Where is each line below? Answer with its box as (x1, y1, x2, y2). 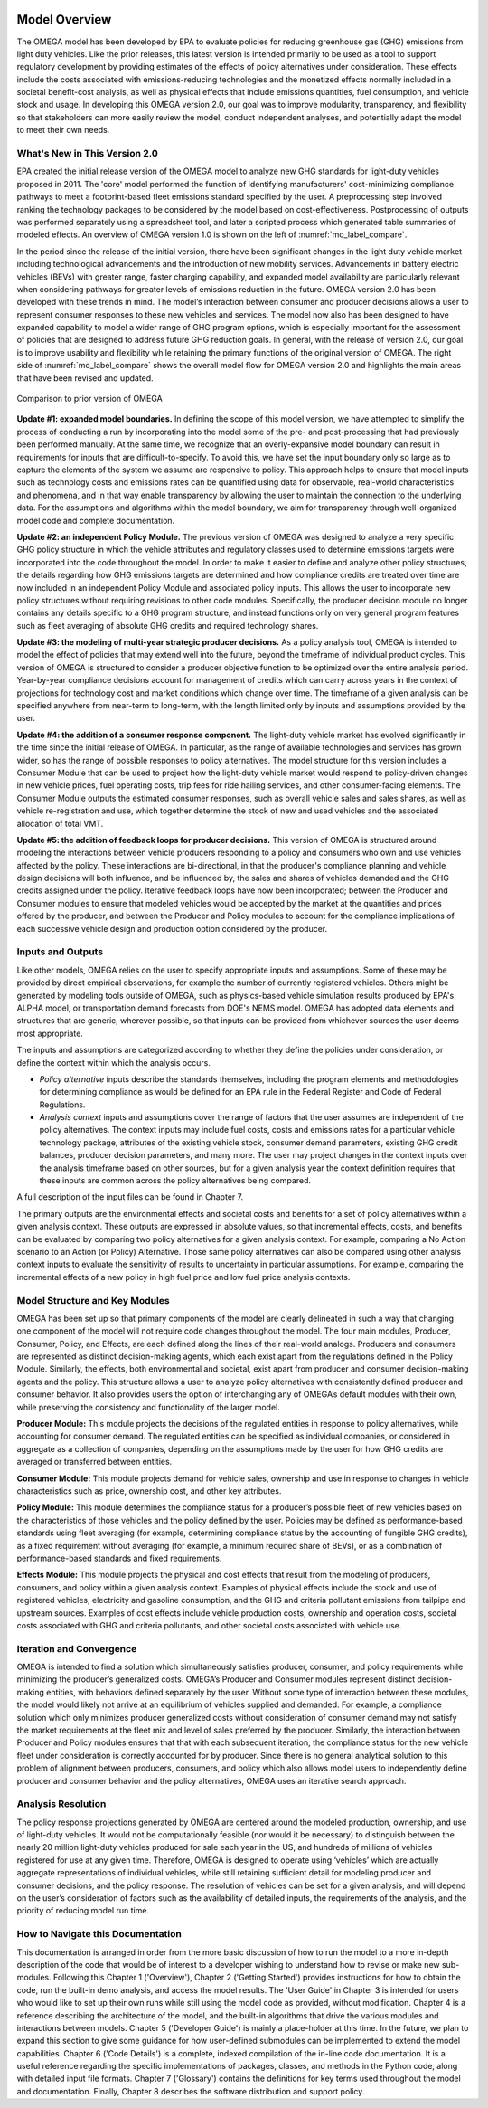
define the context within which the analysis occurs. (16, 1057, 211, 1068)
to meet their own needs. (16, 125, 110, 136)
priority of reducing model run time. (16, 1905, 149, 1916)
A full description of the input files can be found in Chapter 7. (16, 1192, 244, 1202)
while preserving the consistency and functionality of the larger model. (16, 1401, 280, 1412)
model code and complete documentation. (16, 515, 175, 526)
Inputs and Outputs (16, 945, 104, 958)
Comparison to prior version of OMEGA (16, 394, 163, 404)
